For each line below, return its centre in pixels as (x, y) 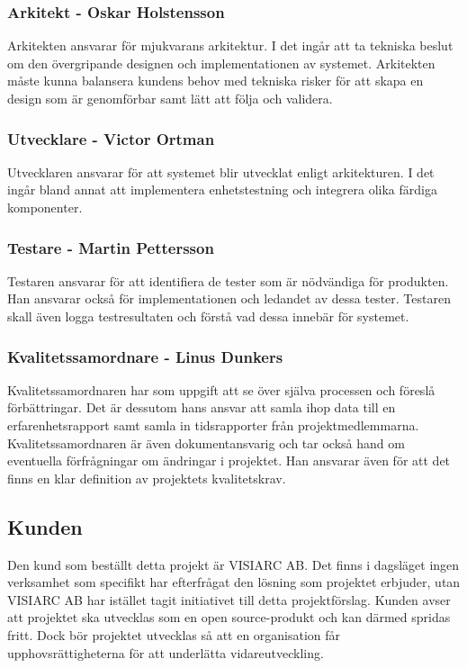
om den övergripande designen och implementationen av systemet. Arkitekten (221, 63)
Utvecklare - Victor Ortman (111, 138)
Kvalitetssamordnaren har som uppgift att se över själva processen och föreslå (221, 389)
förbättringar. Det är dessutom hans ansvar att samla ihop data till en (202, 407)
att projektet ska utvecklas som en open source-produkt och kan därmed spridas (229, 617)
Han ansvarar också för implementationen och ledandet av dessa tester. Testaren (229, 298)
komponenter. (45, 207)
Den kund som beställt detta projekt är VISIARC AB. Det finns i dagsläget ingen (233, 564)
